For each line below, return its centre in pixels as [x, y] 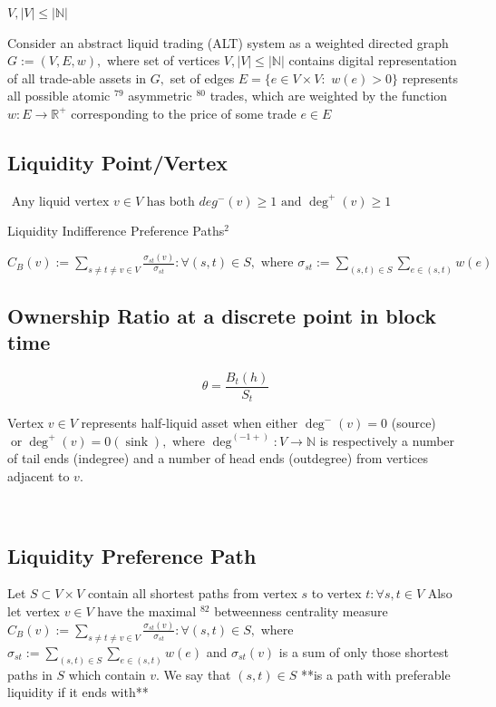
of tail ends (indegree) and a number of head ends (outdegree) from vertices [218, 458]
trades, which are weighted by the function [329, 96]
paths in [30, 674]
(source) [413, 423]
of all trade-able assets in [77, 77]
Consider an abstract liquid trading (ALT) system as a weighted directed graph [228, 42]
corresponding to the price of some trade [184, 113]
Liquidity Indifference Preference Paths [116, 231]
